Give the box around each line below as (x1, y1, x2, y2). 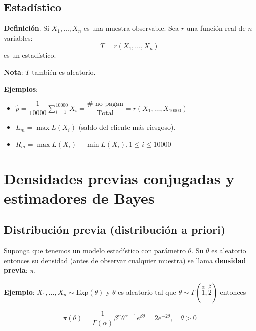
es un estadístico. (4, 50, 56, 60)
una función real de (186, 23, 246, 33)
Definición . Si (4, 23, 49, 33)
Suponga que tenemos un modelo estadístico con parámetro (4, 245, 186, 256)
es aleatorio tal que (118, 286, 176, 297)
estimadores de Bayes (4, 187, 155, 208)
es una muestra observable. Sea (84, 23, 179, 33)
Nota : (4, 66, 23, 77)
